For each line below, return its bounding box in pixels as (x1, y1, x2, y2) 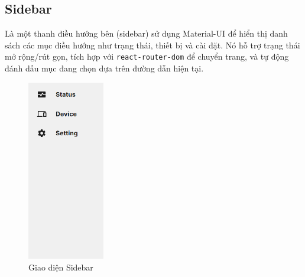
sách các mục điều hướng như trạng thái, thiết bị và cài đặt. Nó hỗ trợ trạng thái (5, 38, 300, 51)
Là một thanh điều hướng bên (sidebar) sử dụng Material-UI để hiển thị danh (5, 27, 288, 40)
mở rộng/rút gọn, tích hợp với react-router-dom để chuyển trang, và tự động (5, 50, 289, 63)
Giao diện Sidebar (28, 260, 93, 273)
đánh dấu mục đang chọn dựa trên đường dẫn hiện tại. (5, 62, 204, 74)
